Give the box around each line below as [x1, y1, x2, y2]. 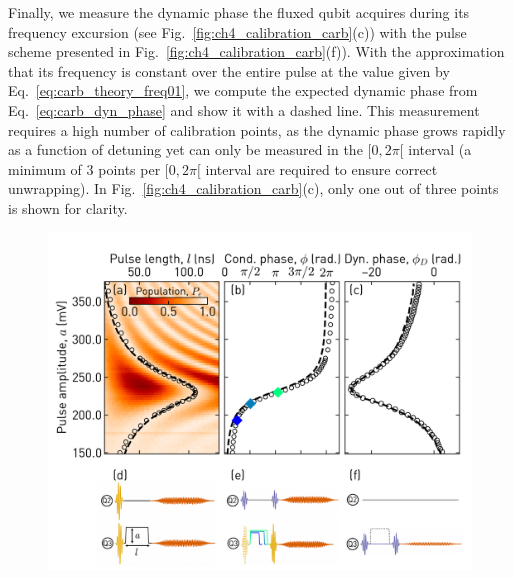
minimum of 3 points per [8, 158, 161, 179]
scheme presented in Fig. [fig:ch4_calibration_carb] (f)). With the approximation [8, 41, 505, 62]
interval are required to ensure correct [205, 158, 438, 179]
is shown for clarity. [8, 197, 128, 218]
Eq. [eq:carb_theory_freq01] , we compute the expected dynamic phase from [8, 80, 478, 101]
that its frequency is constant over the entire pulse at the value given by [8, 60, 450, 81]
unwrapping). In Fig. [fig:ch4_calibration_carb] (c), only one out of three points [8, 178, 499, 199]
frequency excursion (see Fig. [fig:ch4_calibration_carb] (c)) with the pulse [8, 21, 467, 42]
